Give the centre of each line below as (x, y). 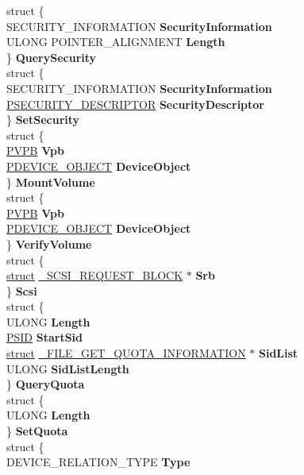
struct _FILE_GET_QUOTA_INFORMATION (126, 353)
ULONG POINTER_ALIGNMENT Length (116, 42)
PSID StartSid (45, 337)
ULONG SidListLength (68, 368)
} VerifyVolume (49, 243)
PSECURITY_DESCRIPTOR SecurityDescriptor (135, 104)
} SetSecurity (43, 120)
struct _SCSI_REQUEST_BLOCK (95, 275)
